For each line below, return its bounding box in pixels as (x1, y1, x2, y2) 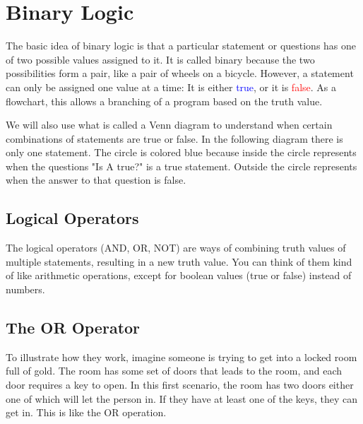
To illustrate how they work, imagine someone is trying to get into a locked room (6, 349, 357, 364)
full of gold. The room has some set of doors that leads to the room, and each (6, 363, 343, 378)
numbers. (6, 282, 45, 297)
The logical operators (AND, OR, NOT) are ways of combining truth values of (6, 240, 346, 255)
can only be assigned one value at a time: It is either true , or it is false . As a (6, 79, 336, 94)
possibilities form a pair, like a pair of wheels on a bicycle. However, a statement (6, 66, 354, 81)
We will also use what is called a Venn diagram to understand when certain (6, 117, 333, 132)
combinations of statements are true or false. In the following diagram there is (6, 131, 343, 146)
